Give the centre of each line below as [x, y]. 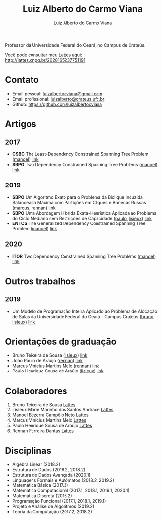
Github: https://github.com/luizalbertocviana [57, 104]
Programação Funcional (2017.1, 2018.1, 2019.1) [59, 501]
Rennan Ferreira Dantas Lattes [43, 431]
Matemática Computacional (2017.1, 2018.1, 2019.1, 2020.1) [71, 491]
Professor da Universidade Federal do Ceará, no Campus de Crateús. [75, 45]
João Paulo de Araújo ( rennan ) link [47, 361]
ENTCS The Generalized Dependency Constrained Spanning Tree [79, 223]
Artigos [21, 124]
